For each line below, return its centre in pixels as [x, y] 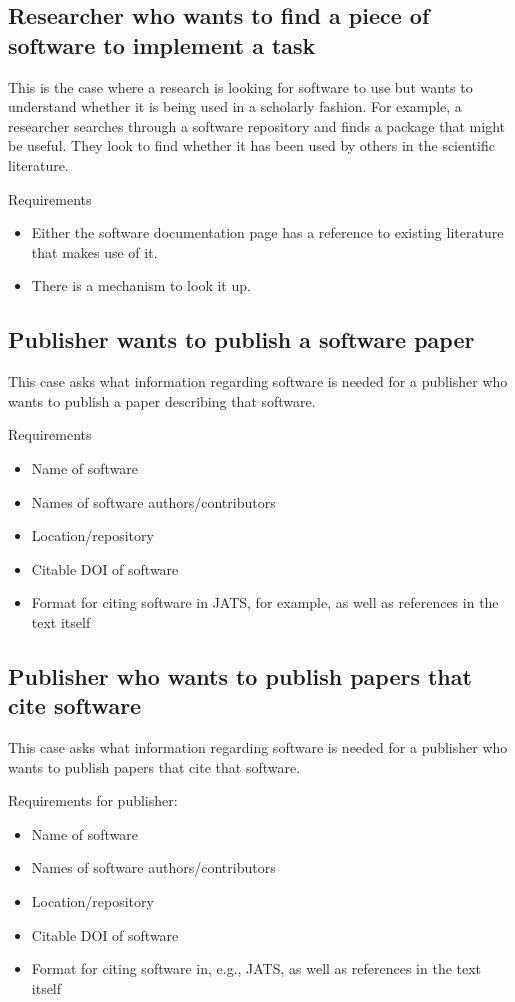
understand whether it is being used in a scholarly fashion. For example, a [235, 106]
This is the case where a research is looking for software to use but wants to [240, 86]
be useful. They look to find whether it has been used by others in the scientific [251, 145]
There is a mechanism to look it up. [141, 285]
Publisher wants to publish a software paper [241, 339]
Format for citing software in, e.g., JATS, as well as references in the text [256, 968]
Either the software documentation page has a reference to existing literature [267, 232]
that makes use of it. [94, 251]
